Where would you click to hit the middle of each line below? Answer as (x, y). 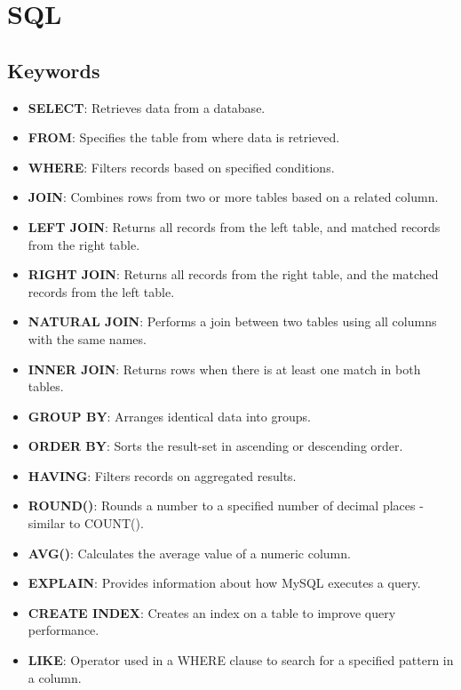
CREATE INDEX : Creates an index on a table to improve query (212, 612)
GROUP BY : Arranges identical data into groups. (169, 416)
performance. (64, 630)
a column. (55, 677)
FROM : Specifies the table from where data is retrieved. (184, 137)
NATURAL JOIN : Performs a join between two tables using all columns (232, 321)
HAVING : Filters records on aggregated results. (162, 475)
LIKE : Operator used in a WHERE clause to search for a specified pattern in (241, 660)
